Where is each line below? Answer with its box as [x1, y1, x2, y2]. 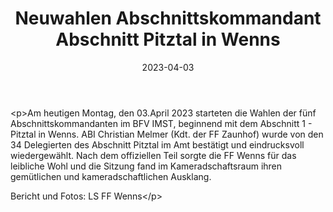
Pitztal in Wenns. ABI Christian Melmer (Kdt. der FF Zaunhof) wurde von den [10, 128, 324, 140]
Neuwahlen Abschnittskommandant [14, 7, 322, 30]
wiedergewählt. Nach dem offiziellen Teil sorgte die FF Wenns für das [10, 149, 297, 161]
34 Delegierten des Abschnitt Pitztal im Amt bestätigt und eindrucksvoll [10, 138, 305, 151]
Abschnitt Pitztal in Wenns [55, 28, 281, 51]
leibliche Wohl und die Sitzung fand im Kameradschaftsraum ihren [10, 160, 283, 172]
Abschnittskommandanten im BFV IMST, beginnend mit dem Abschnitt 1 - [10, 117, 313, 129]
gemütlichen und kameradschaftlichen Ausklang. [10, 170, 212, 182]
